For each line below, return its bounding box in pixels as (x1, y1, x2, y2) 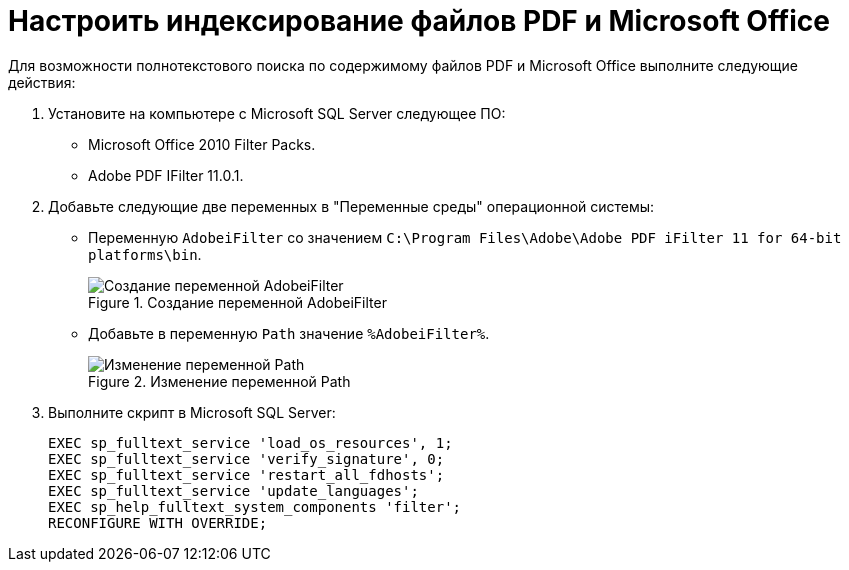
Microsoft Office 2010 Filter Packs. (88, 135, 316, 153)
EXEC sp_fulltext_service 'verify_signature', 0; (48, 450, 445, 467)
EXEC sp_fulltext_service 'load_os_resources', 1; (48, 434, 453, 451)
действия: (8, 73, 76, 91)
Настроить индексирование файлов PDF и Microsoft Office (8, 4, 830, 38)
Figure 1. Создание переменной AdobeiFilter (88, 293, 387, 311)
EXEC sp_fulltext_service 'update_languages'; (48, 482, 419, 499)
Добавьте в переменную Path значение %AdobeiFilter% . (88, 324, 490, 342)
